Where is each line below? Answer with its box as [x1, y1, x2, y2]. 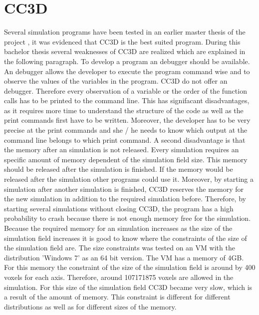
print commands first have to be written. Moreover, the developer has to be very [4, 115, 251, 125]
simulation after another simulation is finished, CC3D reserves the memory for [4, 183, 244, 194]
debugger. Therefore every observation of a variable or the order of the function [4, 85, 247, 96]
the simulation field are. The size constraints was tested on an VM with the [4, 242, 235, 253]
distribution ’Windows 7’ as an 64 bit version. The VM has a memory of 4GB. [4, 252, 244, 262]
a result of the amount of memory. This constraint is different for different [4, 291, 231, 302]
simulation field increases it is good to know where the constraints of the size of [4, 232, 247, 243]
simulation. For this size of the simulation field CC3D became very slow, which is [4, 281, 253, 292]
